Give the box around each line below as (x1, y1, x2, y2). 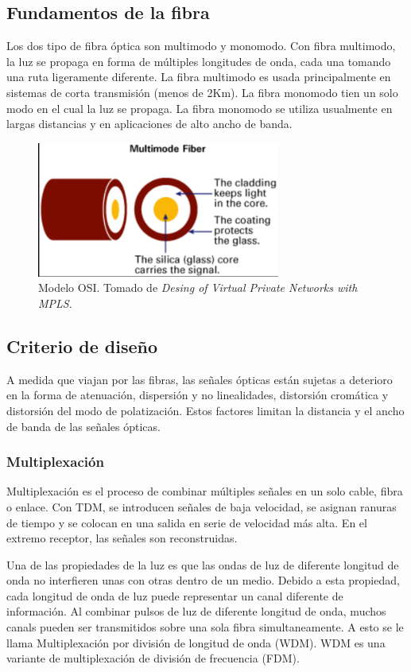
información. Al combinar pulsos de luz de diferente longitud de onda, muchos (6, 603, 386, 620)
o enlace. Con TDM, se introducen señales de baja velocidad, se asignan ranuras (6, 498, 397, 515)
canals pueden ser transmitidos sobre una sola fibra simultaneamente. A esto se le (6, 619, 404, 635)
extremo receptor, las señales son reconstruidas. (6, 530, 238, 546)
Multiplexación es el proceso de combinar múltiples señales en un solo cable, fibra (6, 483, 403, 499)
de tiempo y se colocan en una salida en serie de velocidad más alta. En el (6, 514, 367, 530)
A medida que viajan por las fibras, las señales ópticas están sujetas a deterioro (6, 371, 393, 387)
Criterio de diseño (6, 333, 158, 358)
